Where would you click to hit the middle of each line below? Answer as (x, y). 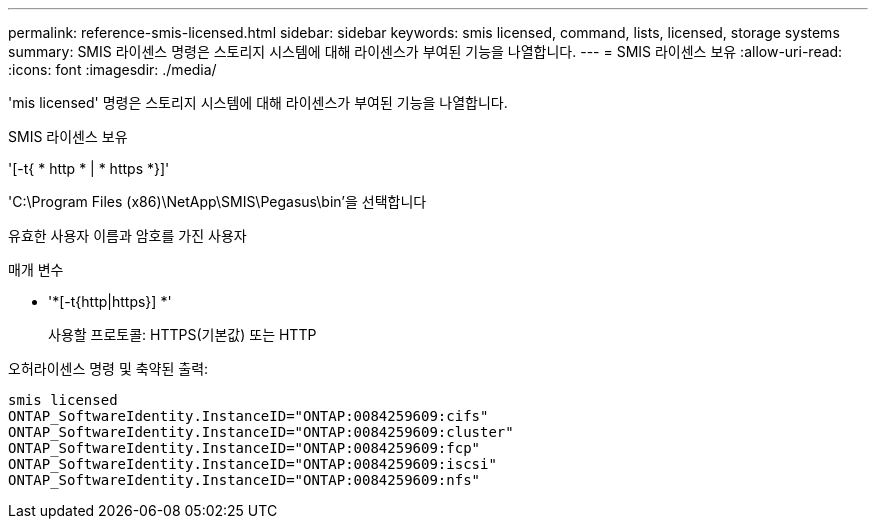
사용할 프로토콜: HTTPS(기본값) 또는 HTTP (182, 334)
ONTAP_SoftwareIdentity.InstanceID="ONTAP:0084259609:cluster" (261, 432)
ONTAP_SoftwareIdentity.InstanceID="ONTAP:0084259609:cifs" (248, 416)
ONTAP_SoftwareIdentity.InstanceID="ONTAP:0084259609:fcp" (244, 448)
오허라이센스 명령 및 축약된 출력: (108, 368)
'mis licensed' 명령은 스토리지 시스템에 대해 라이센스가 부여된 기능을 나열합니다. (258, 102)
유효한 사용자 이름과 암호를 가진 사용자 (127, 235)
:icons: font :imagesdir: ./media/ (112, 69)
